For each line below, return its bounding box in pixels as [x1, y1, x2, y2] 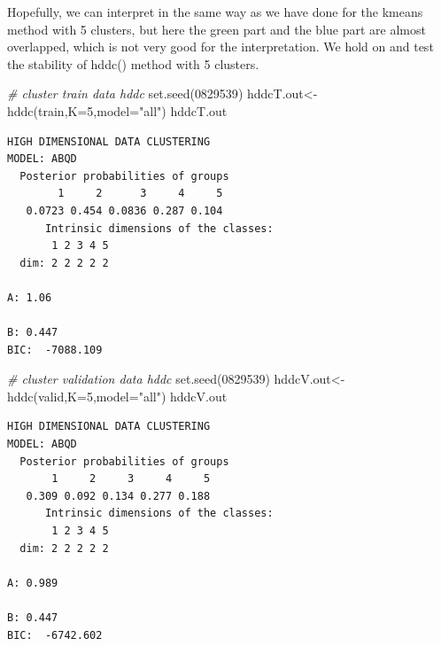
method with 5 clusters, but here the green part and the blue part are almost [7, 19, 426, 38]
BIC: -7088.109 [7, 343, 103, 356]
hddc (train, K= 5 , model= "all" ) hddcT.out [7, 101, 228, 120]
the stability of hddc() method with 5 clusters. [7, 54, 259, 73]
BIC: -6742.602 [7, 628, 103, 642]
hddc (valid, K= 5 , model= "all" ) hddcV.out [7, 386, 228, 405]
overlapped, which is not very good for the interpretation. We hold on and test [7, 37, 434, 56]
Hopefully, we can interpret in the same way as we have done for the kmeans [7, 3, 423, 20]
